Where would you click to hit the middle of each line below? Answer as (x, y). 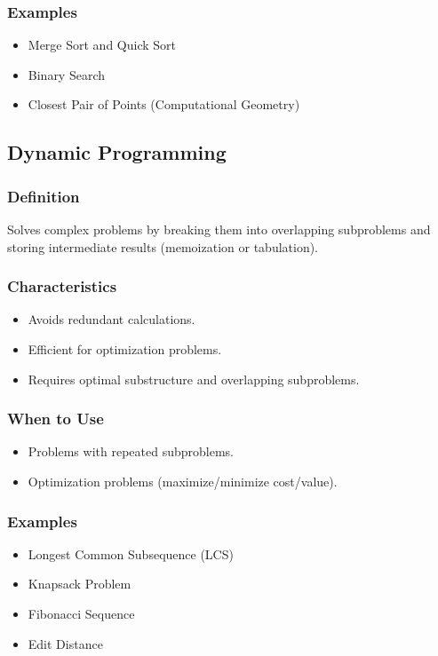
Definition (44, 196)
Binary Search (67, 74)
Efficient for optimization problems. (125, 349)
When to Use (56, 419)
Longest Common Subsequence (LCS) (131, 553)
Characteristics (62, 286)
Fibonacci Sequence (81, 613)
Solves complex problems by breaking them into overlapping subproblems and (219, 229)
